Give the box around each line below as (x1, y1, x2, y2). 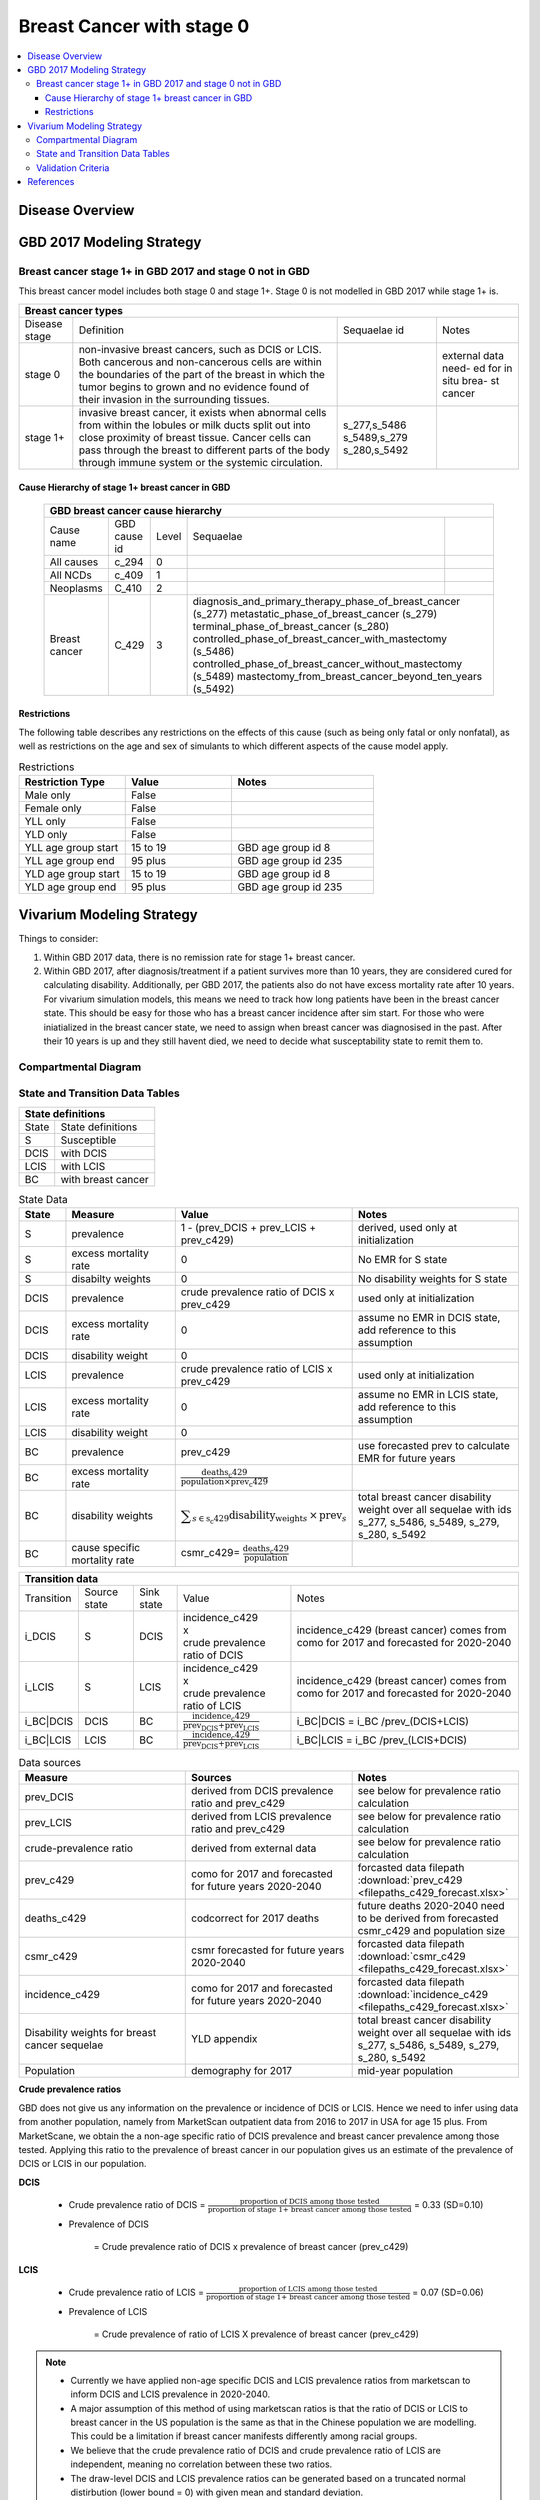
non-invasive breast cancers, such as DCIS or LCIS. (78, 342, 322, 356)
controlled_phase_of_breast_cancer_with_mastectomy (192, 631, 447, 645)
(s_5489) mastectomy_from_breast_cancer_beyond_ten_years (192, 669, 483, 683)
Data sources (18, 1756, 82, 1770)
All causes (49, 555, 99, 569)
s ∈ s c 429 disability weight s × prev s (191, 1508, 347, 1525)
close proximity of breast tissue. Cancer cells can (78, 430, 312, 444)
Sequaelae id (342, 323, 405, 337)
